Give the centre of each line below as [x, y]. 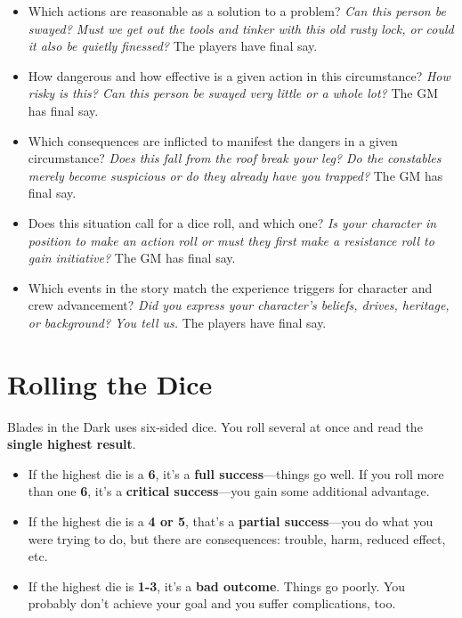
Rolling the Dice [110, 383]
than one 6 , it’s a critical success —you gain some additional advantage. [229, 491]
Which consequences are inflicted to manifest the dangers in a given [213, 140]
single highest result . [72, 444]
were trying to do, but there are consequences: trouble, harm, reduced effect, [237, 538]
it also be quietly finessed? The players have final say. [173, 46]
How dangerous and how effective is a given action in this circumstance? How [239, 75]
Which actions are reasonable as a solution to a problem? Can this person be [237, 11]
